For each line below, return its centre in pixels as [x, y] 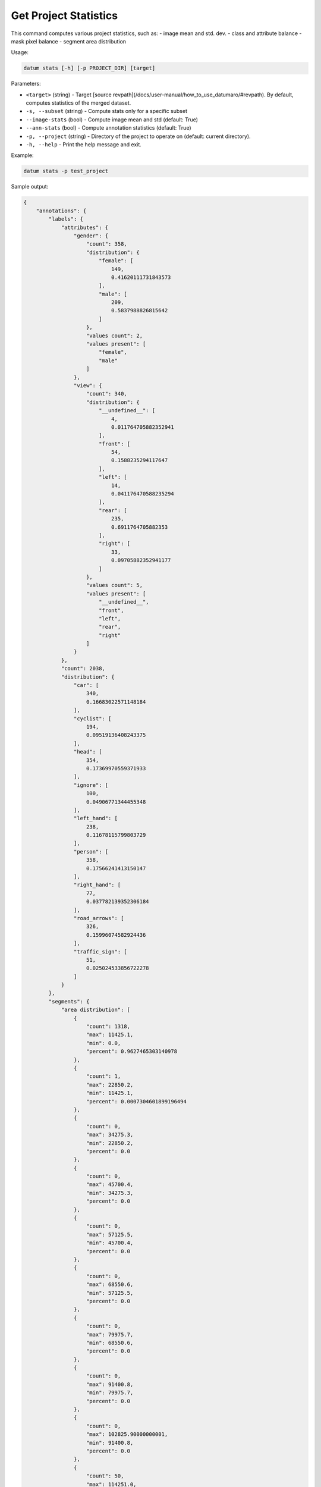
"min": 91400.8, [110, 1443]
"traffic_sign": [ [100, 951]
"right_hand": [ [97, 885]
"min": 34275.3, [110, 1193]
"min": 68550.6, [110, 1342]
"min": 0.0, [104, 1043]
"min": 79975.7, [110, 1393]
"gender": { [91, 236]
